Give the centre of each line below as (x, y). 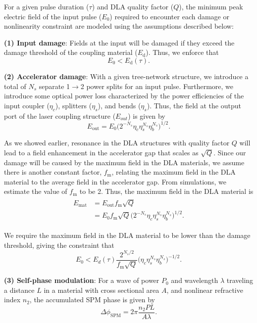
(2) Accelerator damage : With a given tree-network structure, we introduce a (126, 76)
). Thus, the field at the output (194, 105)
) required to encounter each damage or (169, 16)
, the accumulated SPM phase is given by (92, 300)
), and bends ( (119, 105)
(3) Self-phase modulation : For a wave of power (82, 280)
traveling (240, 280)
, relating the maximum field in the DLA (174, 172)
